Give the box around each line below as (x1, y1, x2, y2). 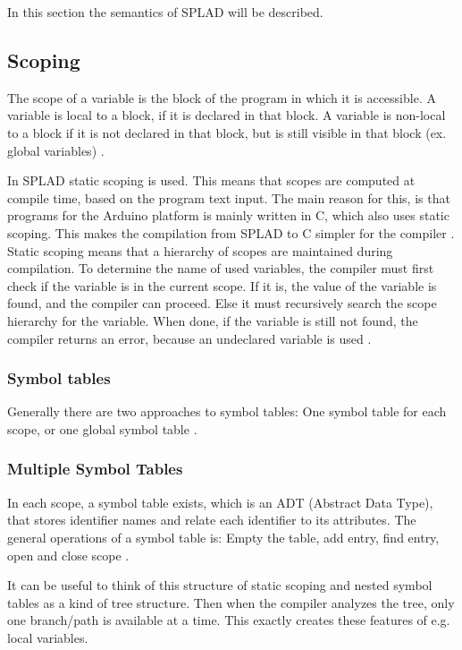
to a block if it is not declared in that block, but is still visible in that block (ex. (7, 123, 447, 141)
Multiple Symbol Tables (7, 458, 183, 480)
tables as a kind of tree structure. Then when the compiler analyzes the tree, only (7, 593, 455, 612)
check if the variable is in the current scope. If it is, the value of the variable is (7, 276, 437, 295)
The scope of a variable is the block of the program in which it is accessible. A (7, 88, 436, 107)
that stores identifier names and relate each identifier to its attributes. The (7, 510, 416, 529)
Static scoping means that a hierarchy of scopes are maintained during (7, 241, 393, 260)
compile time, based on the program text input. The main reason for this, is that (7, 188, 450, 207)
